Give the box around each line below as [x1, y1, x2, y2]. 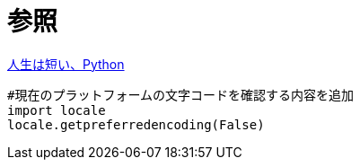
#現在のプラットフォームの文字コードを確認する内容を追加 [7, 87, 355, 102]
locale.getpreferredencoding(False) [7, 117, 265, 132]
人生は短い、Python [7, 56, 125, 72]
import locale [7, 102, 106, 118]
